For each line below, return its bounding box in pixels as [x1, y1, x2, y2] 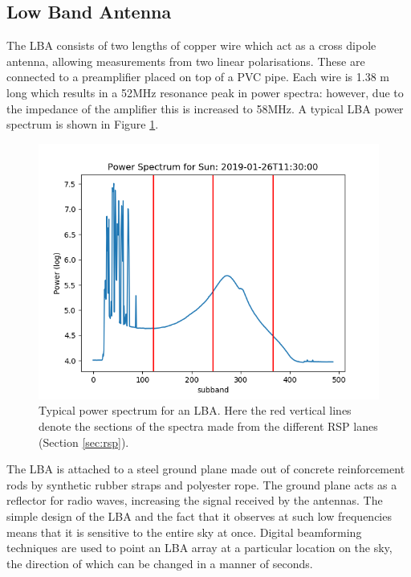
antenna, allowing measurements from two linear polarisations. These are [6, 52, 365, 69]
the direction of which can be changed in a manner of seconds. [6, 554, 313, 571]
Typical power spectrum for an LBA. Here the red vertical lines [39, 402, 352, 419]
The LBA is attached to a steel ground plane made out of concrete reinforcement [6, 460, 405, 477]
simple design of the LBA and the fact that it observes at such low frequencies [6, 507, 392, 524]
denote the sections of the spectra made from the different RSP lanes [39, 417, 378, 434]
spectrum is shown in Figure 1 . [6, 116, 159, 133]
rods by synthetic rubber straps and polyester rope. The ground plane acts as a [6, 476, 397, 493]
